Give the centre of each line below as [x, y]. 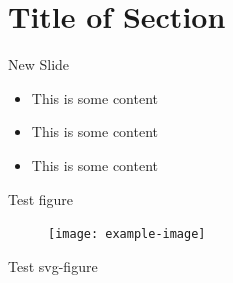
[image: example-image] [127, 234]
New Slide [39, 64]
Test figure [41, 198]
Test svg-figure [53, 265]
